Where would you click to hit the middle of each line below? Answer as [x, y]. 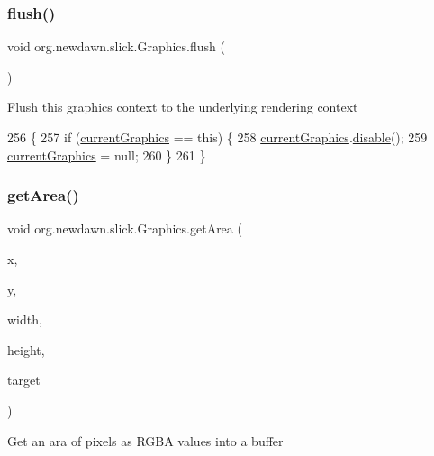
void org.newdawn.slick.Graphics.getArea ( [125, 228]
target [24, 380]
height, [26, 349]
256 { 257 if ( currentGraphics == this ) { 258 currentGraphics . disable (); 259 [217, 137]
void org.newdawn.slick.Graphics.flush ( [116, 46]
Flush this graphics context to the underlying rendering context [183, 107]
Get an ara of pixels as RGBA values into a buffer [145, 440]
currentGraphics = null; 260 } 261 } [107, 155]
